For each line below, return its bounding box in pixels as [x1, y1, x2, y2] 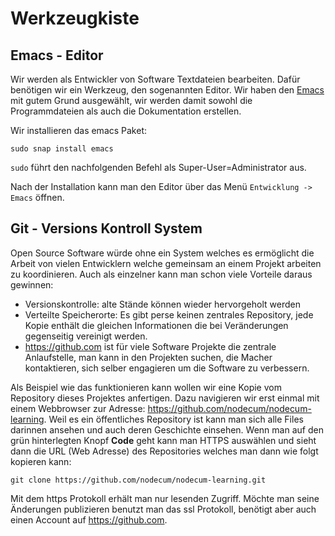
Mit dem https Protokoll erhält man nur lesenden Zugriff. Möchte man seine [10, 492, 320, 504]
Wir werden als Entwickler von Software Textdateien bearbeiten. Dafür [10, 73, 301, 85]
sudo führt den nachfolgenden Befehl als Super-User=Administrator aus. [10, 162, 307, 173]
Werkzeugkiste [10, 7, 140, 30]
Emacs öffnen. [10, 192, 65, 203]
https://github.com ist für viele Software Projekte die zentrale [24, 340, 277, 352]
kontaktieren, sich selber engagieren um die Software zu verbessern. [24, 362, 310, 374]
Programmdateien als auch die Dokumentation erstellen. [10, 105, 242, 117]
